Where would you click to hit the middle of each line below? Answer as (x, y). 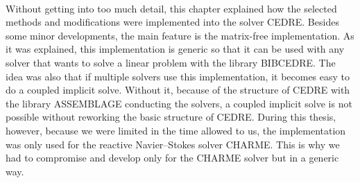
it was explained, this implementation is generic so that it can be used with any (175, 49)
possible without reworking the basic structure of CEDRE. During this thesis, (171, 117)
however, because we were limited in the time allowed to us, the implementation (176, 130)
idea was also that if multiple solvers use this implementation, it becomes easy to (178, 76)
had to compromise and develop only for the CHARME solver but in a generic (172, 158)
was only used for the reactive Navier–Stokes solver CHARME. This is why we (173, 144)
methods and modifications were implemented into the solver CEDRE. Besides (172, 22)
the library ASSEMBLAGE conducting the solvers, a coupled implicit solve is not (179, 103)
